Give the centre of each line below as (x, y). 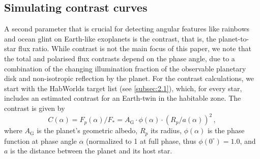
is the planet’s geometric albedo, (87, 130)
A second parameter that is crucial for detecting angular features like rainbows (127, 29)
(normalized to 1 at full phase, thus (141, 141)
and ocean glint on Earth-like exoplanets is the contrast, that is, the (110, 38)
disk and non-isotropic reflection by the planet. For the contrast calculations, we (129, 78)
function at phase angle (40, 141)
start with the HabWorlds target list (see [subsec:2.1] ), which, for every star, (123, 88)
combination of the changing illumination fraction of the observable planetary (125, 68)
